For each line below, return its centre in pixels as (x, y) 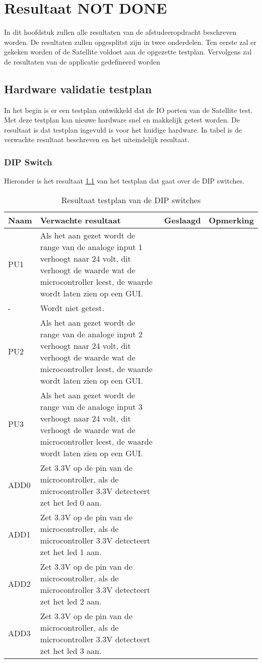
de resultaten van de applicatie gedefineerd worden (82, 61)
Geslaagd (182, 220)
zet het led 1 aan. (71, 552)
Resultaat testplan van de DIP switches (131, 200)
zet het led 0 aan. (71, 502)
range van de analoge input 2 (91, 334)
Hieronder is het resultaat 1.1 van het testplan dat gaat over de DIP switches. (124, 181)
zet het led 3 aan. (71, 650)
